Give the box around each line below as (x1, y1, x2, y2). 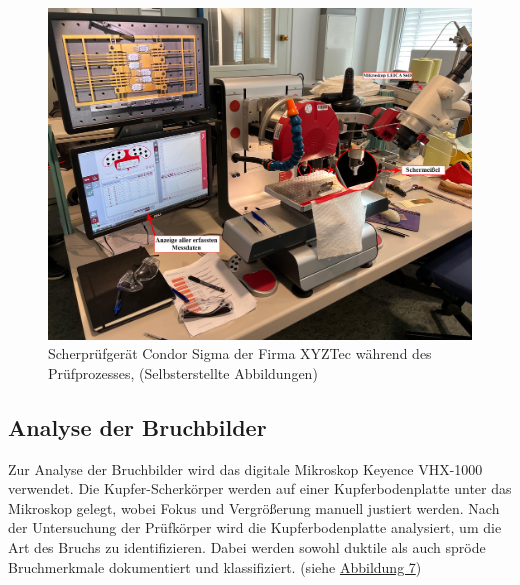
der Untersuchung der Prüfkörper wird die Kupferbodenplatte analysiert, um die (8, 517, 502, 538)
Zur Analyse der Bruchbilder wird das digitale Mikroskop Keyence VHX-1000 (8, 458, 483, 479)
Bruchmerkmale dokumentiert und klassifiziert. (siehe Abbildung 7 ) (8, 556, 422, 577)
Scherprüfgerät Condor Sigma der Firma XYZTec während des (48, 343, 432, 364)
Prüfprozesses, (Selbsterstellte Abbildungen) (48, 362, 318, 383)
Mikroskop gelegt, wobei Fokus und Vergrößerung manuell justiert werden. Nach (8, 497, 500, 518)
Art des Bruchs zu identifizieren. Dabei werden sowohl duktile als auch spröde (8, 537, 486, 558)
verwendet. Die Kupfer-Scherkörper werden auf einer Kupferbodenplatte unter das (8, 478, 512, 499)
